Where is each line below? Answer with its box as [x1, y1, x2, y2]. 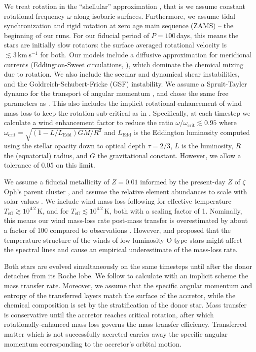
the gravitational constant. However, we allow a [97, 150, 241, 160]
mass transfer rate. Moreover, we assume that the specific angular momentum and [4, 280, 253, 290]
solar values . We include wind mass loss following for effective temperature [4, 196, 232, 206]
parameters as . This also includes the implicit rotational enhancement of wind [4, 97, 242, 108]
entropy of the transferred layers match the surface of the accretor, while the [4, 290, 236, 300]
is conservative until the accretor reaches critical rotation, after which [4, 309, 214, 319]
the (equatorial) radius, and [4, 150, 88, 160]
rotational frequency [4, 10, 65, 21]
